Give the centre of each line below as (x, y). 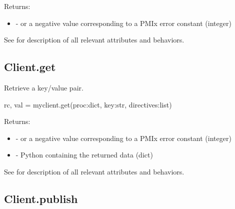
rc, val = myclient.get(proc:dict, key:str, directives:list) (88, 104)
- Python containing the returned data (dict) (84, 155)
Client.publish (41, 198)
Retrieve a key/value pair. (44, 87)
